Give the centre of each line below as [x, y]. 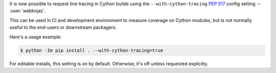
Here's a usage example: [36, 37]
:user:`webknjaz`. [28, 11]
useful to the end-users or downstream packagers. [63, 28]
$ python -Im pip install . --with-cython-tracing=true [92, 50]
